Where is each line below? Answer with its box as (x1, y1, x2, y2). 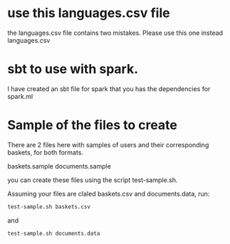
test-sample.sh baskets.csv (7, 203, 91, 211)
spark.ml (7, 92, 33, 100)
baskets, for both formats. (7, 148, 84, 157)
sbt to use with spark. (7, 61, 139, 78)
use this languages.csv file (7, 5, 170, 21)
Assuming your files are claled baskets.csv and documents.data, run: (7, 189, 210, 198)
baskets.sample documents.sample (7, 161, 112, 170)
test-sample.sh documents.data (7, 230, 100, 237)
